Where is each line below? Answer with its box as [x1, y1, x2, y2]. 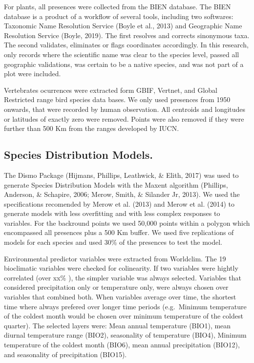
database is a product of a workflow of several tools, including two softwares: [4, 11, 233, 21]
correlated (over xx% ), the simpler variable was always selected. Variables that [4, 272, 241, 282]
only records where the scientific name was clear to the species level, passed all [4, 49, 239, 59]
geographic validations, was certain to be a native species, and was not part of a [4, 59, 244, 69]
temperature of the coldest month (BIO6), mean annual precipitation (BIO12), [4, 340, 240, 350]
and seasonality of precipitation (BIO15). [4, 349, 127, 359]
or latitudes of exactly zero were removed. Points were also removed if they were [4, 113, 244, 124]
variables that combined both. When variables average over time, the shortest [4, 292, 236, 302]
